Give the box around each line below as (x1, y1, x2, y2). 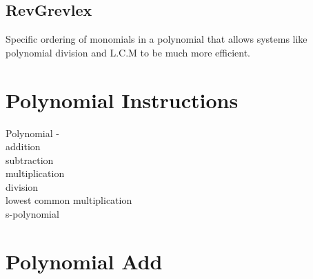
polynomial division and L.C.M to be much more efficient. (6, 45, 250, 59)
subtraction (6, 152, 54, 167)
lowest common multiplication (6, 193, 132, 207)
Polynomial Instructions (6, 85, 239, 114)
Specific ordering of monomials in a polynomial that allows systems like (6, 32, 307, 46)
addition (6, 139, 41, 154)
